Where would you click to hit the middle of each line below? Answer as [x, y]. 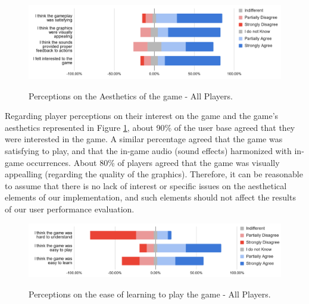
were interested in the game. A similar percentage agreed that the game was [144, 139]
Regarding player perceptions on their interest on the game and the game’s [142, 116]
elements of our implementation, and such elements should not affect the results [150, 197]
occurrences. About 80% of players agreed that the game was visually [153, 162]
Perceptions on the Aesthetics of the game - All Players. [131, 95]
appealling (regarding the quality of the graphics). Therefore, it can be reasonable [154, 174]
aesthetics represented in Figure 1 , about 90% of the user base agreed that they [150, 127]
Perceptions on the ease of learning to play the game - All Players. [150, 294]
